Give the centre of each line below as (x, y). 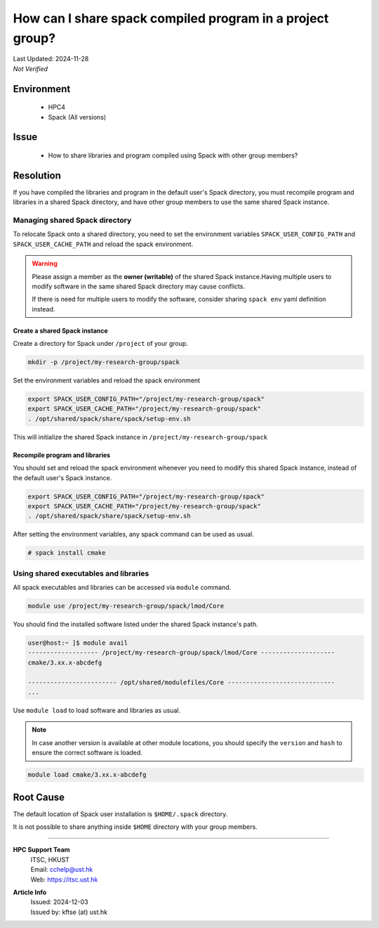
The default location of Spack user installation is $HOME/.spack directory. (120, 814)
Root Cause (39, 797)
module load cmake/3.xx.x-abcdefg (87, 775)
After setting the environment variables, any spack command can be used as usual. (133, 534)
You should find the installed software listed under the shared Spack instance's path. (136, 624)
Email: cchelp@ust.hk (62, 870)
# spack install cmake (67, 553)
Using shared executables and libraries (81, 573)
